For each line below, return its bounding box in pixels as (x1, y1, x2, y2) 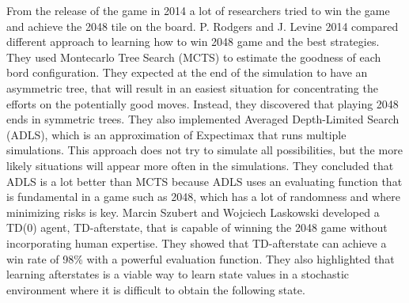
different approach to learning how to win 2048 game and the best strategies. (6, 33, 380, 50)
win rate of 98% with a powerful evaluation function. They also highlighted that (6, 250, 395, 267)
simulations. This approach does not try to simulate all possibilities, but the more (6, 142, 403, 158)
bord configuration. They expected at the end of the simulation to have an (6, 64, 368, 81)
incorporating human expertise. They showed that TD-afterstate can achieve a (6, 234, 387, 251)
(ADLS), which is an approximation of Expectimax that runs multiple (6, 126, 347, 142)
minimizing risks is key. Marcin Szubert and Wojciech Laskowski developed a (6, 203, 380, 220)
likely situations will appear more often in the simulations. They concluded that (6, 157, 394, 173)
